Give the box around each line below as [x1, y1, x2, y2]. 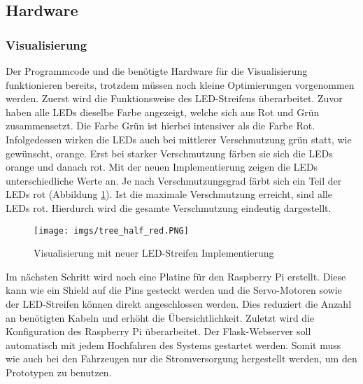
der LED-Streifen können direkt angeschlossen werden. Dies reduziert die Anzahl [6, 296, 352, 311]
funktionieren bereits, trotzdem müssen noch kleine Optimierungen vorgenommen [6, 77, 355, 92]
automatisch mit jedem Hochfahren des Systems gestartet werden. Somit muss [6, 337, 341, 352]
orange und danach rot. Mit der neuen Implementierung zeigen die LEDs [6, 159, 318, 174]
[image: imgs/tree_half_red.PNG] [34, 225, 189, 236]
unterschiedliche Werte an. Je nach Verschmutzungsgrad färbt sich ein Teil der [6, 173, 342, 187]
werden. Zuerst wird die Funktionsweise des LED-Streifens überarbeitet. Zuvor [6, 91, 343, 106]
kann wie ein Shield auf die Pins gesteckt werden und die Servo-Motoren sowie [6, 283, 342, 297]
